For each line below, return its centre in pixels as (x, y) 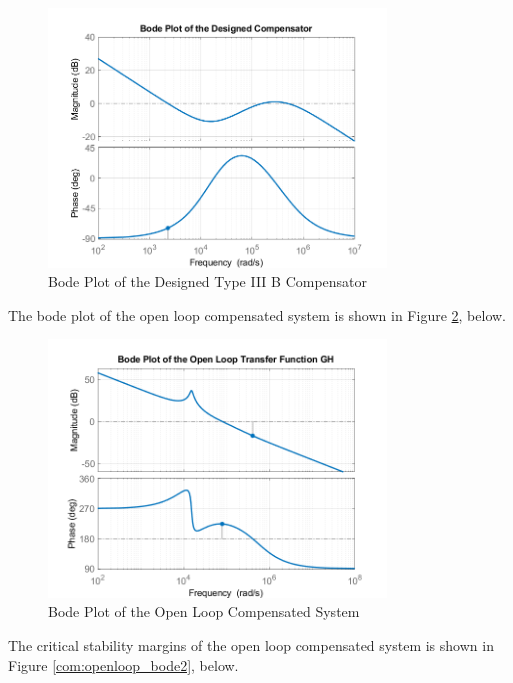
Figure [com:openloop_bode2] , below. (123, 664)
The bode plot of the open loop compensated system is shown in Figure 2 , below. (257, 314)
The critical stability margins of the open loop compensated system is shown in (251, 644)
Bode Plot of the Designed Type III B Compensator (208, 281)
